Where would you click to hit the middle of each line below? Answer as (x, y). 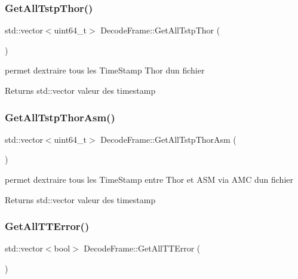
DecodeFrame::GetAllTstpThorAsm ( (168, 139)
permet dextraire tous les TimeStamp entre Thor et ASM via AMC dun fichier (149, 179)
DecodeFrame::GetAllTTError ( (142, 248)
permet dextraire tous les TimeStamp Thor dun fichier (105, 70)
